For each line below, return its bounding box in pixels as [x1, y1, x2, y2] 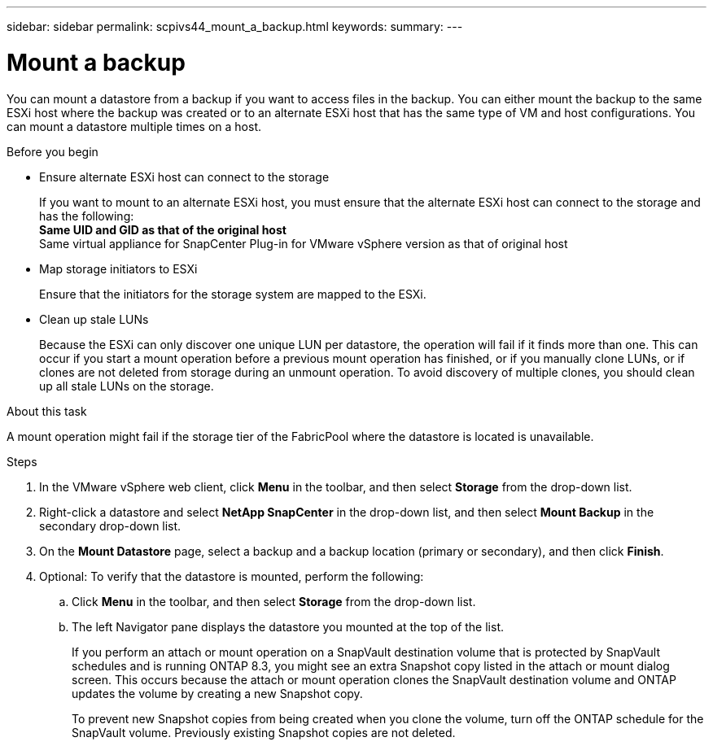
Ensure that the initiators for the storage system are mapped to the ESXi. [39, 286, 426, 301]
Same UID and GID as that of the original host [39, 222, 287, 237]
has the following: [39, 208, 134, 223]
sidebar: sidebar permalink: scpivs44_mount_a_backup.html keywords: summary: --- [7, 20, 463, 33]
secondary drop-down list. [39, 518, 182, 533]
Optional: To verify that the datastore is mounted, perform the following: [39, 569, 424, 583]
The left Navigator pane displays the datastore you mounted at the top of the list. [72, 619, 504, 634]
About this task [7, 404, 87, 418]
